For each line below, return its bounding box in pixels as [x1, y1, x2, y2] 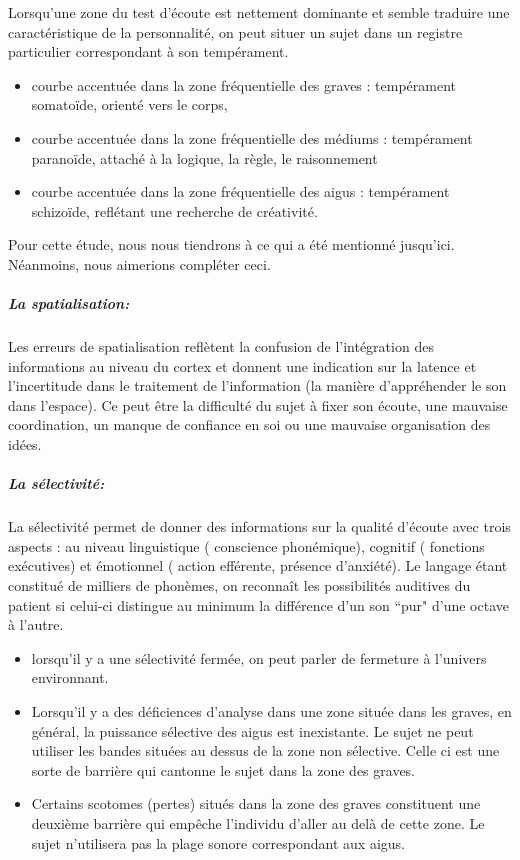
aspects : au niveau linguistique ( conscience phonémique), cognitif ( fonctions [8, 535, 485, 556]
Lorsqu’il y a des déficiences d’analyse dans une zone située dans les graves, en [31, 700, 512, 721]
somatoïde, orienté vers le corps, [31, 94, 228, 115]
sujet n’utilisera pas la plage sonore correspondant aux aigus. [31, 832, 405, 853]
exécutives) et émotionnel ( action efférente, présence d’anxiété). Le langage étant [8, 555, 508, 576]
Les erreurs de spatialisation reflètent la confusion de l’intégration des [8, 336, 434, 357]
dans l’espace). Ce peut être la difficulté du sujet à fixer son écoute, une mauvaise [8, 394, 508, 415]
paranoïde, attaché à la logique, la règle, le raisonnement [31, 147, 378, 168]
